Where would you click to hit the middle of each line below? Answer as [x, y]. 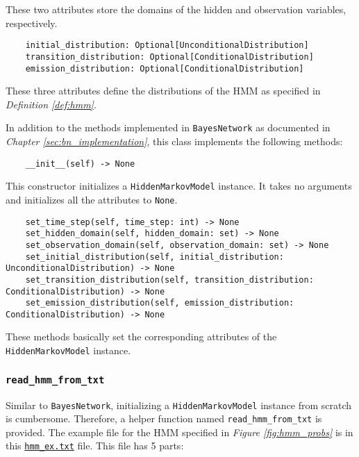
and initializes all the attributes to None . [92, 199]
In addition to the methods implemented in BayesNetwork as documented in [168, 127]
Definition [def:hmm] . [51, 104]
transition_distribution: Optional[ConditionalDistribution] [169, 57]
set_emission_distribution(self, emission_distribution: [160, 303]
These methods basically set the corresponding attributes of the [141, 336]
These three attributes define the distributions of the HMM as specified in [163, 91]
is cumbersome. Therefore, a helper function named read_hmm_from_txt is [164, 418]
